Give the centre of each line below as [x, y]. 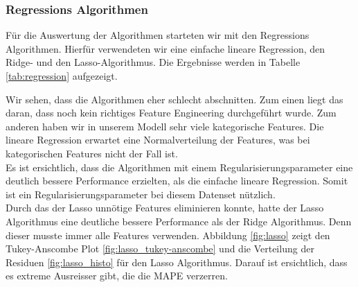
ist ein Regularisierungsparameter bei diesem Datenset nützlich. [141, 194]
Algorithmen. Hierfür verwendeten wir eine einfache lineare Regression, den [165, 48]
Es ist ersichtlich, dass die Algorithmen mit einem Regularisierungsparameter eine [179, 167]
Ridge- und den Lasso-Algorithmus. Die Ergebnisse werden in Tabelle [153, 62]
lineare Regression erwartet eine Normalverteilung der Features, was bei [158, 140]
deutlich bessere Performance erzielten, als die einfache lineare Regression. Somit [177, 181]
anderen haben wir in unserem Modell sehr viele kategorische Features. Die [165, 126]
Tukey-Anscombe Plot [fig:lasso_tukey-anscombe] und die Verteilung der [160, 249]
